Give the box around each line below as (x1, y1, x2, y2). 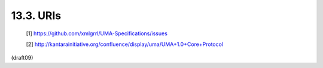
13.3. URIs (11, 9, 62, 22)
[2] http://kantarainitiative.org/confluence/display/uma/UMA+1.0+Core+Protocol (26, 41, 224, 48)
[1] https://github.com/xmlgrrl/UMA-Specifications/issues (26, 30, 167, 37)
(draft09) (11, 54, 33, 61)
